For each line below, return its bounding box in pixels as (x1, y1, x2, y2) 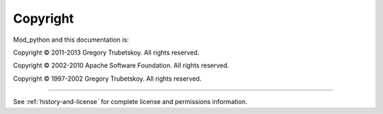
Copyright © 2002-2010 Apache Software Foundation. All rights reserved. (13, 61, 230, 70)
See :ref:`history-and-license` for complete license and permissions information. (13, 98, 248, 106)
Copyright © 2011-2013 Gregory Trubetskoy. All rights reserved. (13, 48, 200, 57)
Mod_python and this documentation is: (13, 35, 129, 44)
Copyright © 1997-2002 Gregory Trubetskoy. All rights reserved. (13, 74, 202, 83)
